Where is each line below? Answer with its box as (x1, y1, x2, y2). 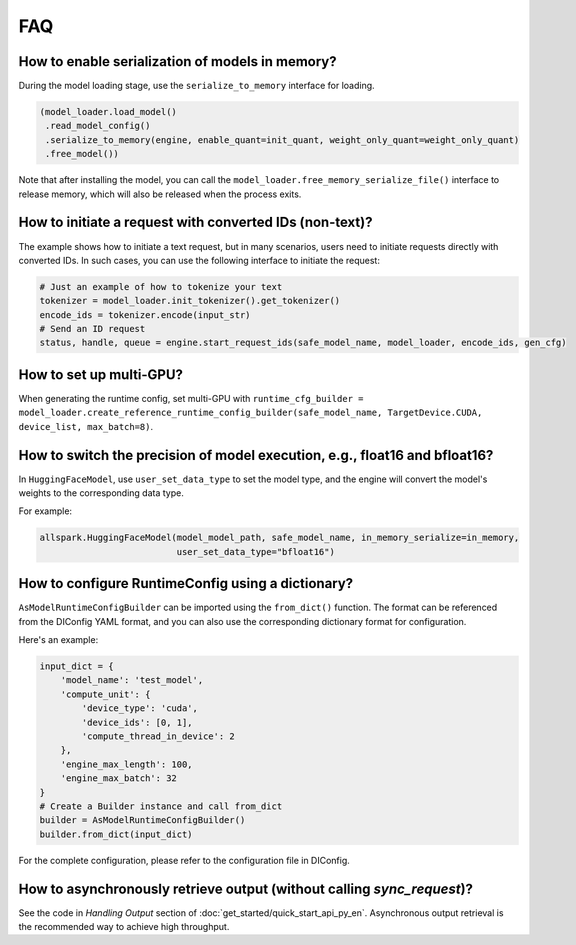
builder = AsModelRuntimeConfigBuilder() (39, 815, 246, 826)
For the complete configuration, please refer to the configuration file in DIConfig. (18, 854, 350, 866)
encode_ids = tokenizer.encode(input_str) (39, 309, 251, 320)
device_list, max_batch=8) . (18, 420, 154, 432)
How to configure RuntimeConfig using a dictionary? (18, 575, 354, 592)
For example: (18, 505, 73, 517)
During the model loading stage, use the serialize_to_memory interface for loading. (18, 80, 375, 92)
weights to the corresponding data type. (18, 487, 184, 499)
